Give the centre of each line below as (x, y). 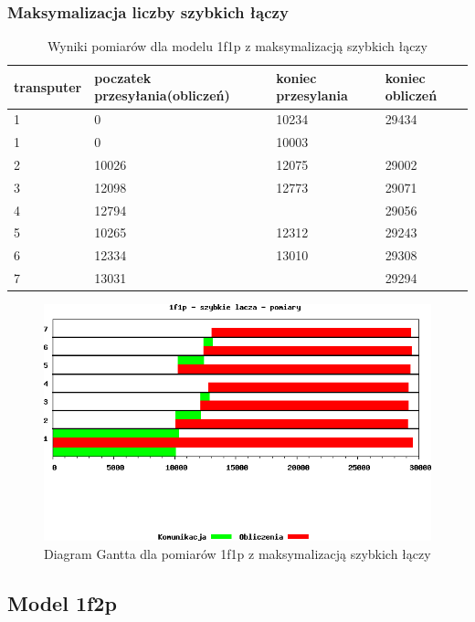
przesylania (312, 95)
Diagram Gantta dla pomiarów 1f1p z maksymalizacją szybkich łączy (237, 553)
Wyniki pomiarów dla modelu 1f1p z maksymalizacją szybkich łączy (237, 46)
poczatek (123, 77)
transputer (48, 86)
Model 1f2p (62, 602)
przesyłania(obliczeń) (162, 95)
